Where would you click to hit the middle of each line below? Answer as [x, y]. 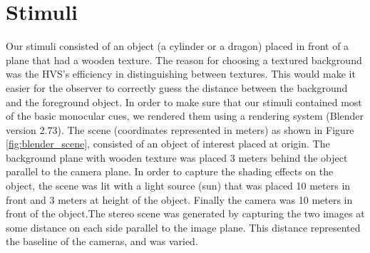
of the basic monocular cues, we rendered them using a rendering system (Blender [185, 116]
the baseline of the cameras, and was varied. [102, 241]
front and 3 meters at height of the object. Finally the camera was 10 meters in [179, 199]
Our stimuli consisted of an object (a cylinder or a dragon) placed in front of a [178, 46]
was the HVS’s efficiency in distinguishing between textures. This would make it [181, 74]
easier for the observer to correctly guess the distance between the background [177, 87]
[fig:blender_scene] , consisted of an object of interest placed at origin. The [168, 144]
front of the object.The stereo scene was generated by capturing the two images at [185, 213]
